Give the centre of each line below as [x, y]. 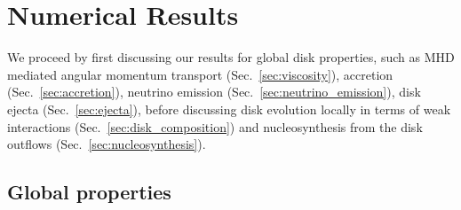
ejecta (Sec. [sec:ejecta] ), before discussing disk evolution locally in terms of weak [229, 109]
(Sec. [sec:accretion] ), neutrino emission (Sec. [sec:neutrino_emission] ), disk [214, 92]
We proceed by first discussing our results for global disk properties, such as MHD [231, 57]
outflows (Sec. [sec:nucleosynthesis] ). [107, 144]
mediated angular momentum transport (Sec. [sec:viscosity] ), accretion [200, 74]
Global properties [89, 192]
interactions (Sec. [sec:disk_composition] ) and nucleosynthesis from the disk [215, 126]
